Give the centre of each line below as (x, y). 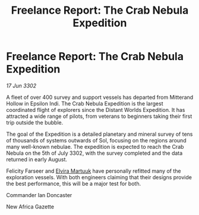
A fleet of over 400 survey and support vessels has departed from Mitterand (100, 97)
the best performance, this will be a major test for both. (74, 183)
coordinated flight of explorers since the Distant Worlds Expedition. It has (96, 110)
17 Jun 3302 (21, 85)
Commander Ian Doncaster (39, 195)
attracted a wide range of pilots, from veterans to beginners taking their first (99, 116)
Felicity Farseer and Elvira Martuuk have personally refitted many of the (94, 171)
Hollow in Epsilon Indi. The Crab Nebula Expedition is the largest (85, 103)
